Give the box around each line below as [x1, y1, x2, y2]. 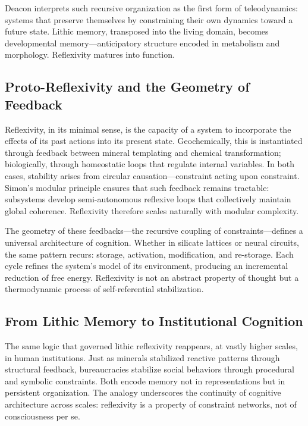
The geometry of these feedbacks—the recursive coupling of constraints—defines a [5, 224, 303, 237]
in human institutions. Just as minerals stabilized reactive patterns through [5, 351, 280, 364]
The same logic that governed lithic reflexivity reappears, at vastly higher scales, [5, 340, 298, 352]
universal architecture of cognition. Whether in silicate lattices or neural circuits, [5, 236, 299, 248]
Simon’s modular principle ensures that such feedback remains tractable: [5, 181, 269, 193]
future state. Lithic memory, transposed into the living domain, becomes [5, 25, 269, 37]
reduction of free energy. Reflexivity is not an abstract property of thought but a [5, 271, 299, 283]
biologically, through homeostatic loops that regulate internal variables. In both [5, 158, 294, 170]
